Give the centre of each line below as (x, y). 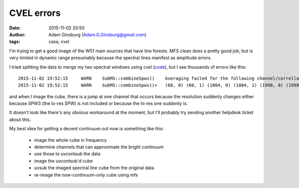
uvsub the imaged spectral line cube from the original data (94, 168)
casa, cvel (59, 42)
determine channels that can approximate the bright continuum (99, 147)
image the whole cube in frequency (71, 140)
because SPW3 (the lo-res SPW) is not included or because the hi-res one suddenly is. (98, 103)
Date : (15, 28)
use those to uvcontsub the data (67, 154)
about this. (20, 119)
